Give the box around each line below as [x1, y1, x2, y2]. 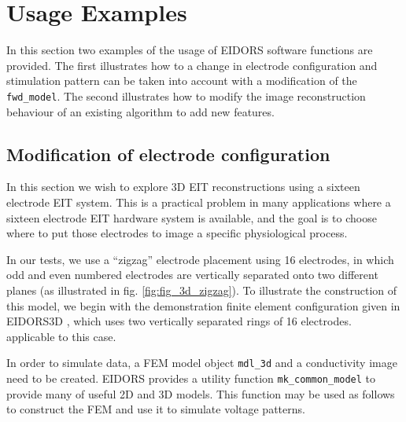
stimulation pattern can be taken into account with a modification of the [6, 72, 357, 89]
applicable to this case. [6, 328, 116, 344]
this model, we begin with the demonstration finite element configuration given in [6, 297, 400, 314]
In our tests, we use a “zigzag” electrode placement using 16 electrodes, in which [6, 251, 394, 267]
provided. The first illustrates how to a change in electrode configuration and [6, 57, 378, 73]
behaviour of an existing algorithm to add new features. [6, 103, 275, 119]
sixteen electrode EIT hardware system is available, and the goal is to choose [6, 209, 377, 226]
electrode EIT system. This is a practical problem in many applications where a [6, 193, 391, 210]
